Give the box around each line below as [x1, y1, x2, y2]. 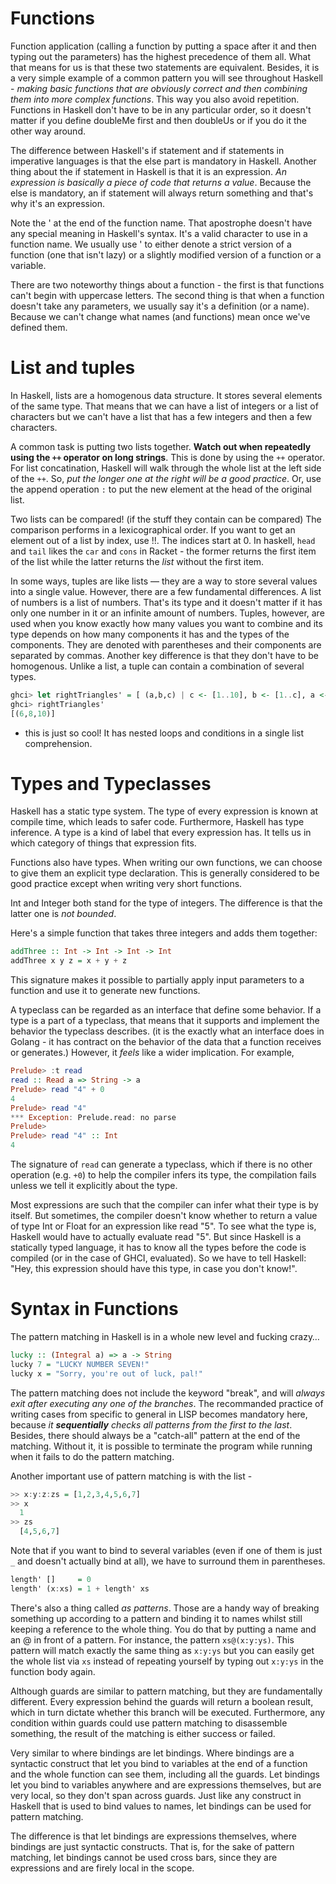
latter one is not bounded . [10, 908, 117, 920]
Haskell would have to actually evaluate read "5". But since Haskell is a [10, 1231, 302, 1243]
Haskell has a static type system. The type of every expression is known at [10, 805, 319, 817]
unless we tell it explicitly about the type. [10, 1180, 178, 1192]
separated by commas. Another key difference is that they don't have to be [10, 649, 319, 661]
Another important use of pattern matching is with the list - [10, 1470, 253, 1482]
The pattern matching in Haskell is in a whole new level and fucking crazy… [10, 1331, 320, 1342]
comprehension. [24, 737, 93, 749]
